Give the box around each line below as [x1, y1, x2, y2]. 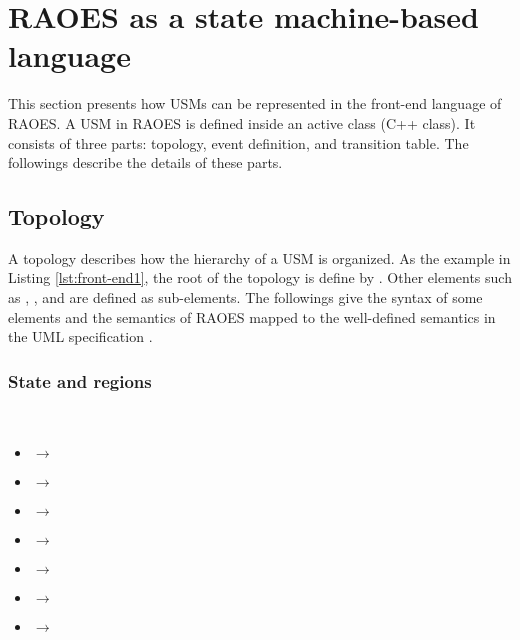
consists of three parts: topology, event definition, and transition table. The [8, 132, 469, 153]
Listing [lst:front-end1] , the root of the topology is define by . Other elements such [8, 267, 512, 288]
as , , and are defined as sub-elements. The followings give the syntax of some [8, 287, 483, 308]
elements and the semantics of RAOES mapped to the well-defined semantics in [8, 306, 496, 327]
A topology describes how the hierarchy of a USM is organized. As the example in [8, 247, 511, 268]
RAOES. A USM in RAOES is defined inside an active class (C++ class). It [8, 112, 476, 133]
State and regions [8, 368, 152, 393]
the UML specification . [8, 326, 153, 347]
